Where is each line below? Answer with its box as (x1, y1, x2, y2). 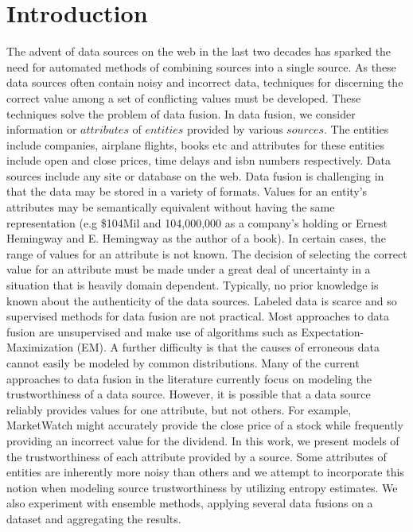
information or (6, 121, 77, 138)
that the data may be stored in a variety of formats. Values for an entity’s (6, 183, 368, 200)
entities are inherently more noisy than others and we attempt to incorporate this (6, 464, 404, 480)
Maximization (6, 339, 74, 355)
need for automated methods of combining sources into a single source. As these (6, 58, 396, 75)
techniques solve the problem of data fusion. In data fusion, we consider (6, 105, 356, 122)
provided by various (187, 121, 283, 138)
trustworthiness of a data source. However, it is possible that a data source (6, 386, 371, 402)
